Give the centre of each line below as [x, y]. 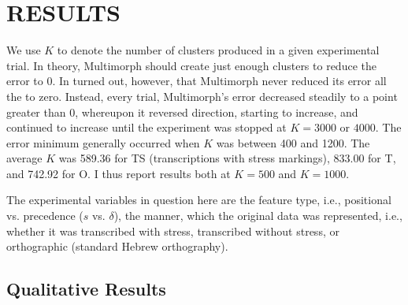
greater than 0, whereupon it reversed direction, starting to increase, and [182, 112]
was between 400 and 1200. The [293, 142]
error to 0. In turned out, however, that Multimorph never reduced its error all [197, 81]
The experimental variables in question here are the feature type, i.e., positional [199, 200]
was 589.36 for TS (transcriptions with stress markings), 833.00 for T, [227, 158]
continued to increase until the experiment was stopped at [147, 127]
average [24, 158]
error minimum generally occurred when [103, 142]
